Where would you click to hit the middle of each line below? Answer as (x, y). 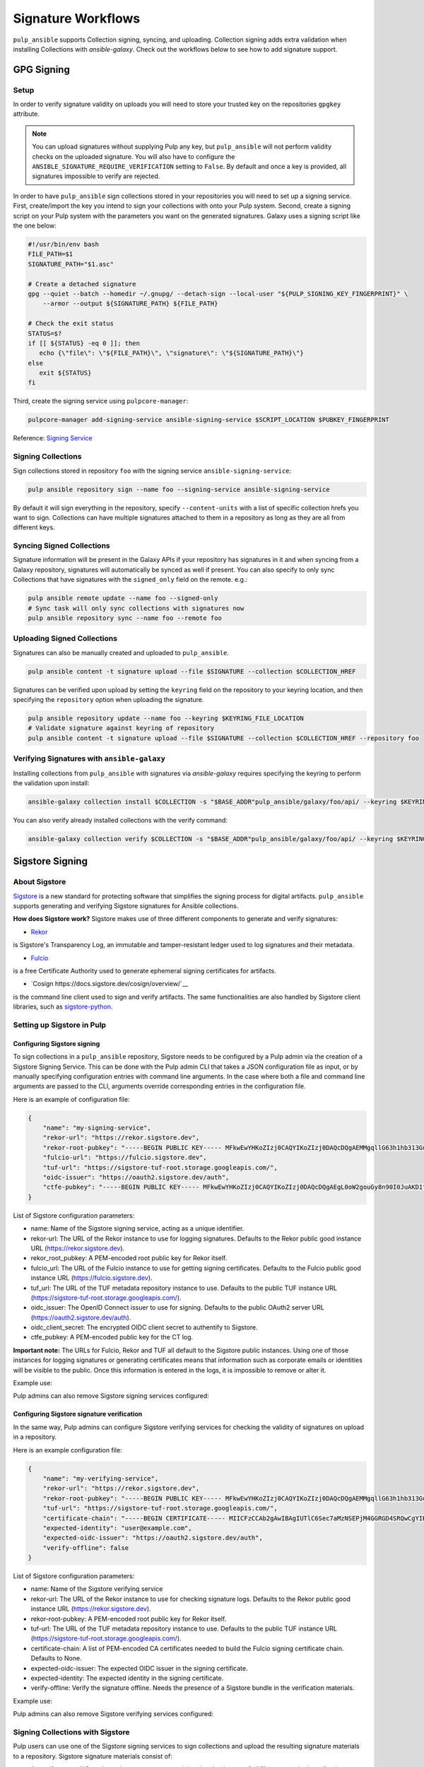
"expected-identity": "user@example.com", (117, 1528)
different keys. (34, 527)
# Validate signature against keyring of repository (121, 728)
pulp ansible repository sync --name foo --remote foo (125, 618)
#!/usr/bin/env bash (63, 244)
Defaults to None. (56, 1658)
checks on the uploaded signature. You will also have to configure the (134, 156)
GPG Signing (41, 70)
